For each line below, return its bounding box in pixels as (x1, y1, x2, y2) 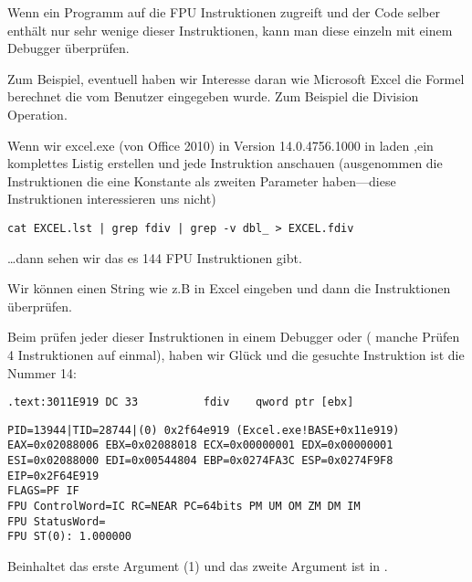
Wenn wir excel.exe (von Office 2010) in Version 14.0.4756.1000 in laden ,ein (7, 135, 434, 154)
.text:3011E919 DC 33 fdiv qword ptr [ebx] (7, 396, 354, 409)
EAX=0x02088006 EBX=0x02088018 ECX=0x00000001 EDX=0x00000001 (7, 439, 393, 452)
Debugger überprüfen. (7, 38, 130, 58)
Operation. (7, 104, 68, 123)
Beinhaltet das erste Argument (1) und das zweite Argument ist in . (7, 556, 388, 576)
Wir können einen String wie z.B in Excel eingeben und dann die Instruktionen (7, 279, 451, 298)
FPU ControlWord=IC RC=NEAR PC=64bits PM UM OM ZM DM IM (7, 500, 361, 513)
